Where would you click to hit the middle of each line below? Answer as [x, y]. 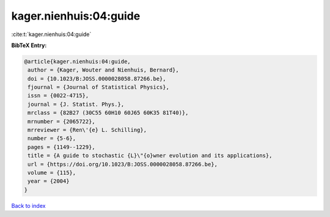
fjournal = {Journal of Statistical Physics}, [98, 87]
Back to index [28, 205]
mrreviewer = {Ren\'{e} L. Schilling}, [87, 130]
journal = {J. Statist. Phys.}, [76, 104]
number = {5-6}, [52, 138]
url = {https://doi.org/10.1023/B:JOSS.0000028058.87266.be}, [123, 164]
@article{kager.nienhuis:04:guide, [77, 61]
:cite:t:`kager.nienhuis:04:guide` [51, 34]
